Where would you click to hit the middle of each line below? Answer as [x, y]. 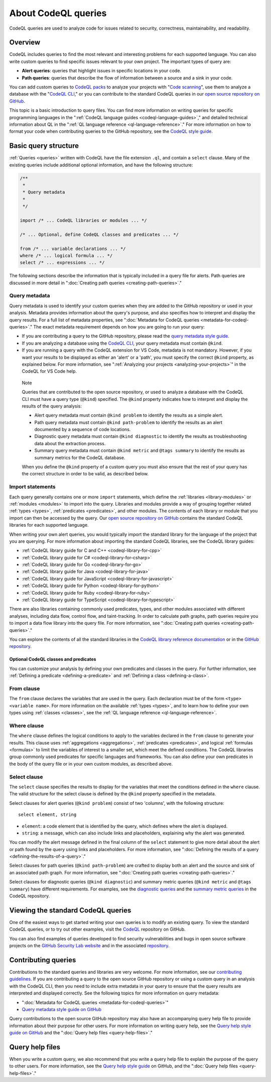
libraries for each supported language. [49, 525]
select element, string [47, 815]
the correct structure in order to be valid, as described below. [85, 474]
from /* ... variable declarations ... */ [73, 248]
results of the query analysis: [52, 406]
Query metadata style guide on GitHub [62, 1009]
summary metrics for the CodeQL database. [80, 457]
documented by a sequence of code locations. [83, 430]
